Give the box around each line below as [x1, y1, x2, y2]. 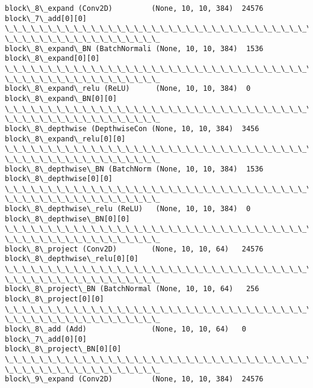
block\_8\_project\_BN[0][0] [5, 345, 122, 354]
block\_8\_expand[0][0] [5, 54, 100, 63]
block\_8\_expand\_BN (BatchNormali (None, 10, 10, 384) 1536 [5, 44, 264, 53]
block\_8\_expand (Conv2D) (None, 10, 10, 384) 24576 [5, 4, 264, 13]
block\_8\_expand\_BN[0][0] [5, 94, 117, 103]
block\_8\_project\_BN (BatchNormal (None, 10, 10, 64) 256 [5, 285, 259, 294]
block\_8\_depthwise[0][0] [5, 174, 113, 183]
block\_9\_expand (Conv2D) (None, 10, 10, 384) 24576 [5, 375, 264, 384]
